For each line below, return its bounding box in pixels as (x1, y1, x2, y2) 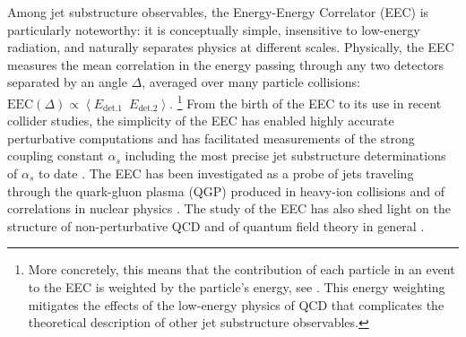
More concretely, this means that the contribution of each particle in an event (28, 260, 455, 279)
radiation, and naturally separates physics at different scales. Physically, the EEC (7, 38, 454, 56)
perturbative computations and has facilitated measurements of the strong (7, 128, 415, 147)
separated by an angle (7, 73, 127, 91)
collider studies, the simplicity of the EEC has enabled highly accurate (7, 111, 394, 130)
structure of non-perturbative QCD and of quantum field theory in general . (7, 216, 425, 235)
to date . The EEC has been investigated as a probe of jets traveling (38, 164, 414, 182)
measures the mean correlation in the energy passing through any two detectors (7, 55, 444, 73)
